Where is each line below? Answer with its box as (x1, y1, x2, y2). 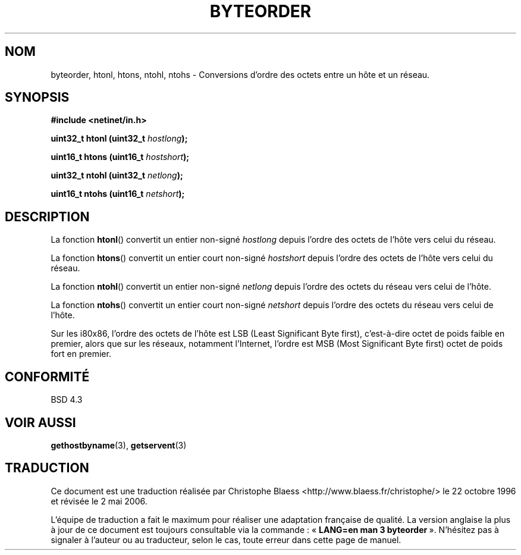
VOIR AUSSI (5, 415, 76, 430)
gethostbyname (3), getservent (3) (51, 440, 187, 450)
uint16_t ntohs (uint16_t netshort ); (51, 189, 185, 199)
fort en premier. (51, 349, 111, 359)
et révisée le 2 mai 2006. (51, 496, 147, 506)
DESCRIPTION (5, 209, 90, 224)
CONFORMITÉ (5, 369, 90, 384)
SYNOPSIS (5, 90, 70, 105)
